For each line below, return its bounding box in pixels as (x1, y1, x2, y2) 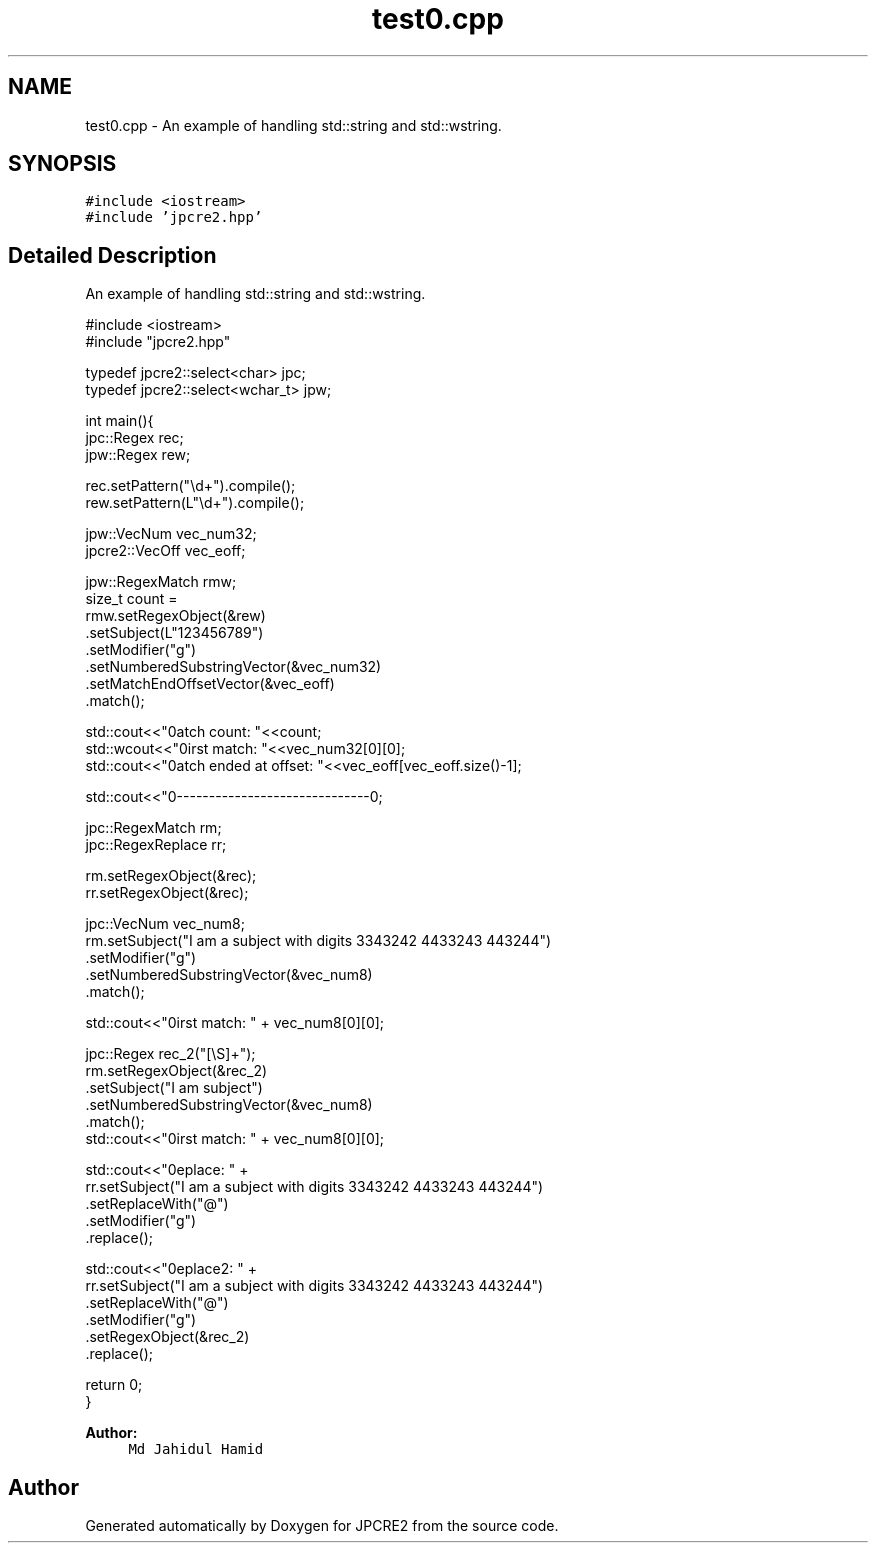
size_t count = (85, 590, 178, 608)
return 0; (85, 1376, 143, 1394)
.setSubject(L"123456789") (85, 624, 264, 642)
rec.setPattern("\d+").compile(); (85, 477, 296, 495)
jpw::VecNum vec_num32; (85, 525, 257, 543)
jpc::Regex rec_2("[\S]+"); (85, 1045, 256, 1063)
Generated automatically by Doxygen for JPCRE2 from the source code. (85, 1517, 559, 1535)
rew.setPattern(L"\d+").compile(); (85, 494, 305, 512)
